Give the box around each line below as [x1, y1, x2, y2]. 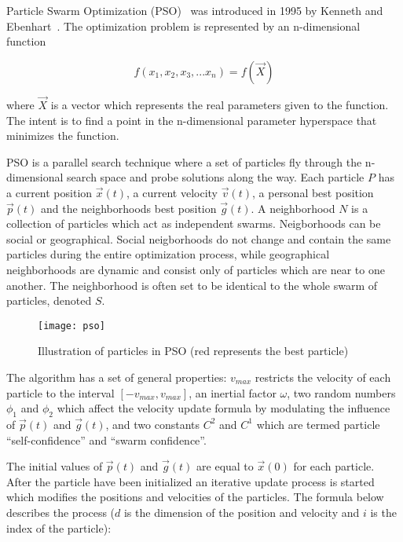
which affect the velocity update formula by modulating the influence [57, 400, 390, 416]
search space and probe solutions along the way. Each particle [67, 169, 365, 185]
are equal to [196, 458, 254, 474]
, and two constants [105, 416, 200, 432]
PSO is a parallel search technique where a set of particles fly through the [6, 153, 362, 170]
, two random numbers [287, 384, 396, 401]
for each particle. [293, 458, 375, 474]
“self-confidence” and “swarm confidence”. [6, 431, 207, 448]
